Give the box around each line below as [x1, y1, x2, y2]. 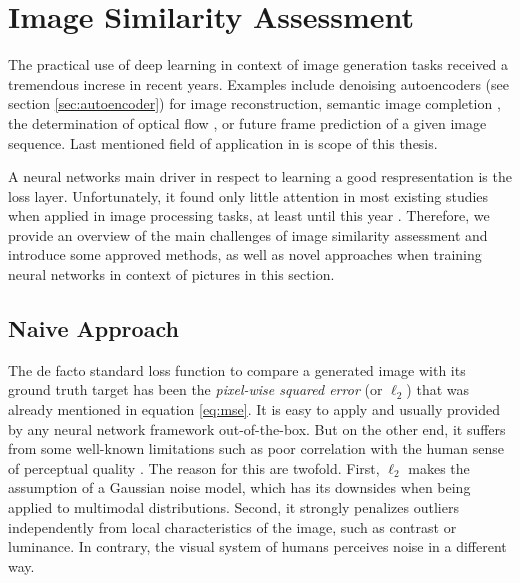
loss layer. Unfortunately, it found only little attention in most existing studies [8, 185, 489, 206]
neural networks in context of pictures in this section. [8, 264, 335, 285]
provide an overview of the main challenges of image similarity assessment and [8, 224, 488, 245]
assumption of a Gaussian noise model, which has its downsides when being [8, 477, 471, 498]
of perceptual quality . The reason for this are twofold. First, [8, 457, 380, 478]
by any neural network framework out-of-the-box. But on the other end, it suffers [8, 418, 506, 439]
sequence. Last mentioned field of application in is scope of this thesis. [8, 132, 438, 153]
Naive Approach [8, 313, 179, 344]
